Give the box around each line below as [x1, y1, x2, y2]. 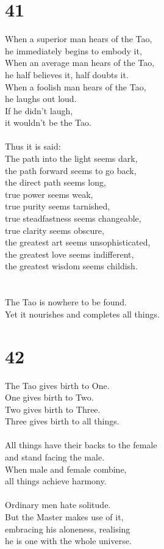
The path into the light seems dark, [5, 152, 138, 165]
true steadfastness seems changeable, [5, 212, 141, 225]
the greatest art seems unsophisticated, [5, 236, 151, 249]
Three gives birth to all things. [5, 415, 119, 427]
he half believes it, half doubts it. [5, 68, 129, 81]
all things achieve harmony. [5, 474, 107, 487]
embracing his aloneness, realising [5, 522, 130, 535]
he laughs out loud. [5, 92, 77, 105]
